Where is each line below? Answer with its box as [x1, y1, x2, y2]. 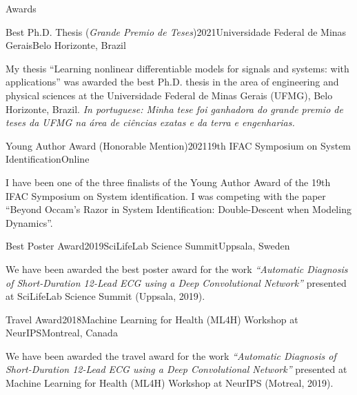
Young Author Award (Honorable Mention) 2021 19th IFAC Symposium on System [6, 138, 351, 152]
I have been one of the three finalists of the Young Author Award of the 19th [6, 174, 331, 189]
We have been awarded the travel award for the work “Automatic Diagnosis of [6, 348, 336, 363]
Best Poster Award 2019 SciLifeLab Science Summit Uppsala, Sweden [6, 239, 290, 253]
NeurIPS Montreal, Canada [6, 325, 118, 340]
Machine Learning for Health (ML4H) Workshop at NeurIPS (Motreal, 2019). [6, 376, 334, 390]
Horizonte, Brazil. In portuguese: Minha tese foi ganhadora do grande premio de [6, 101, 343, 116]
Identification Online [6, 152, 90, 166]
